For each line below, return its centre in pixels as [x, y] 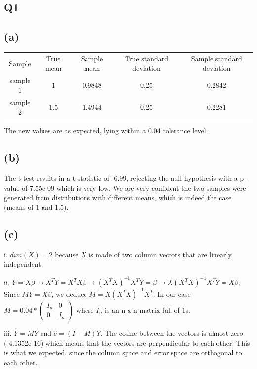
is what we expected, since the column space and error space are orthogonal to [123, 352]
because [67, 254]
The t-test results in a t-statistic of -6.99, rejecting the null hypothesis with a [121, 178]
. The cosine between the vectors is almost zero [172, 333]
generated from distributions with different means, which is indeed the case [118, 197]
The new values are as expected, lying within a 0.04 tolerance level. [106, 131]
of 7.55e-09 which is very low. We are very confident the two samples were [134, 187]
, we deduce [69, 294]
